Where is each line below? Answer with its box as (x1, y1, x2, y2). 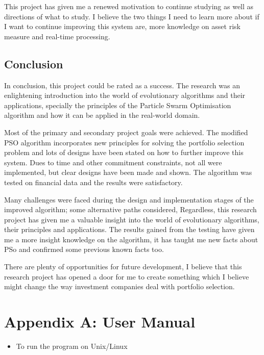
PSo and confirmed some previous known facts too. (4, 244, 164, 255)
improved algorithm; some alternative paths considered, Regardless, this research (4, 204, 257, 215)
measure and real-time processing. (4, 31, 110, 41)
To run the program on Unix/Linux (16, 340, 128, 351)
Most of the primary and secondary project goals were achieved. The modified (4, 126, 248, 137)
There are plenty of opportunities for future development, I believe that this (4, 261, 242, 272)
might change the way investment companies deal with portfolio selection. (4, 281, 235, 292)
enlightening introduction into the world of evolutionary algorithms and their (4, 90, 246, 100)
